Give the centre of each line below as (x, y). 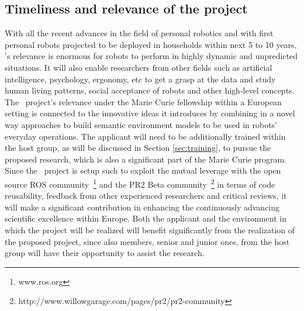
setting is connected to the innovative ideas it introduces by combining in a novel (150, 113)
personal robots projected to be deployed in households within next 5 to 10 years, (151, 44)
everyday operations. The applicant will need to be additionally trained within (145, 136)
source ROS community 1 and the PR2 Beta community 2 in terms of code (140, 183)
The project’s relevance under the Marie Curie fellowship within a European (143, 101)
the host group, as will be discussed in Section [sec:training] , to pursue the (138, 148)
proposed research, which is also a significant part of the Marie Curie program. (146, 159)
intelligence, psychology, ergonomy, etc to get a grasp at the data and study (140, 79)
